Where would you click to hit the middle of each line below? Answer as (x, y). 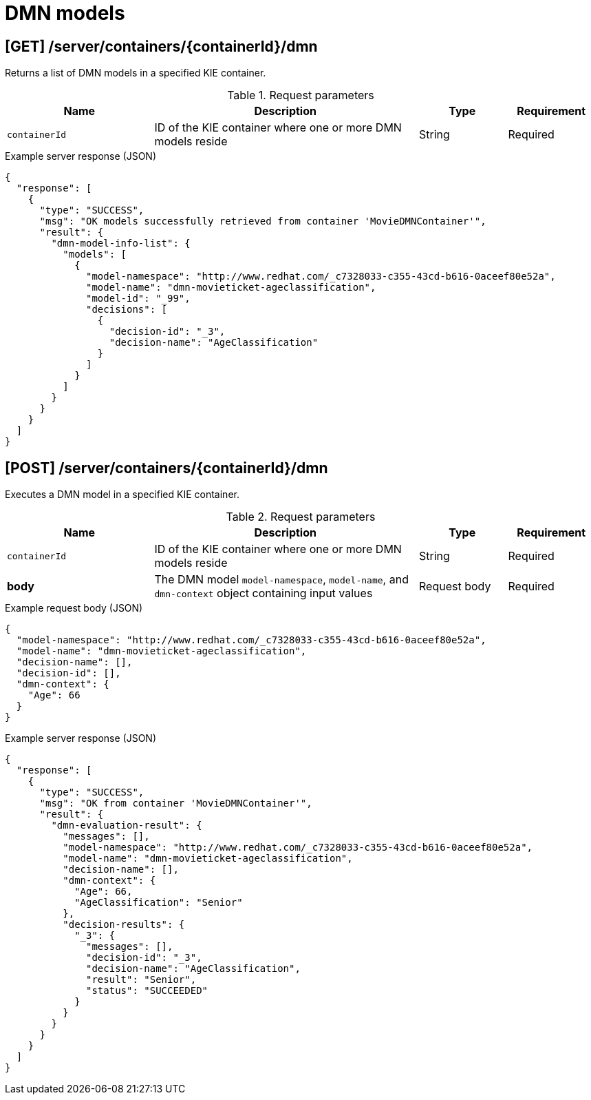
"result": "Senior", (141, 980)
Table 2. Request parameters (301, 517)
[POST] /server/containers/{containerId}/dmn (166, 468)
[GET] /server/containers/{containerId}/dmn (161, 46)
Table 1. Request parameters (301, 95)
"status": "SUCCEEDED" (147, 991)
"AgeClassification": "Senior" (159, 903)
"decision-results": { (124, 925)
